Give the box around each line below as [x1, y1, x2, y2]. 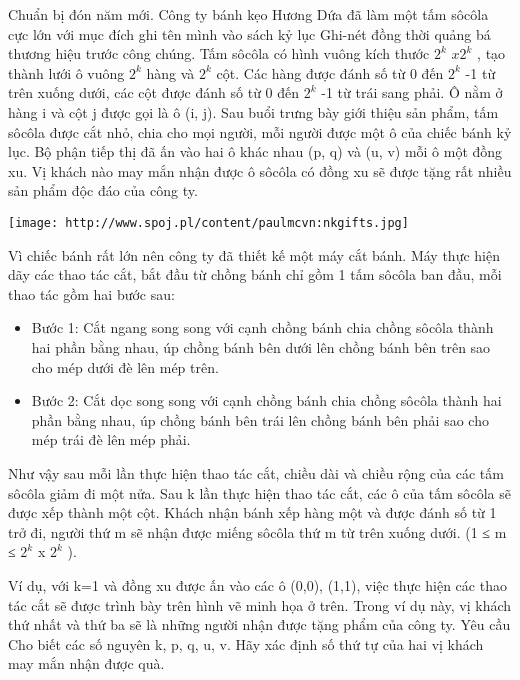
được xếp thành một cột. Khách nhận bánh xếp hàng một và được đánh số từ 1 [8, 502, 497, 523]
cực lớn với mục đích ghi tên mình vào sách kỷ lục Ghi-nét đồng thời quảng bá [8, 23, 491, 44]
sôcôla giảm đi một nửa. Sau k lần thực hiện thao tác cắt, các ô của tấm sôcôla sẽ [8, 482, 512, 503]
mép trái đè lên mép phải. [31, 429, 191, 450]
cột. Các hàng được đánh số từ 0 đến [216, 62, 444, 83]
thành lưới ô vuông [8, 62, 125, 83]
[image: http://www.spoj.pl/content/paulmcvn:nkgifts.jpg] [8, 215, 409, 230]
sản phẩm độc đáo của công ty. [8, 180, 198, 201]
